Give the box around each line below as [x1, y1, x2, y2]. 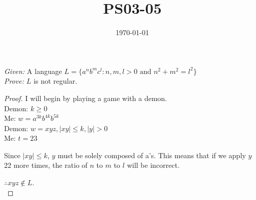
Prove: [4, 76, 24, 86]
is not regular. [33, 76, 77, 86]
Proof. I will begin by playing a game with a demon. [4, 92, 167, 103]
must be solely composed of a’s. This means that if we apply [58, 149, 246, 160]
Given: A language [4, 65, 62, 76]
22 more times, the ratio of [4, 160, 88, 170]
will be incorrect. [127, 160, 180, 170]
